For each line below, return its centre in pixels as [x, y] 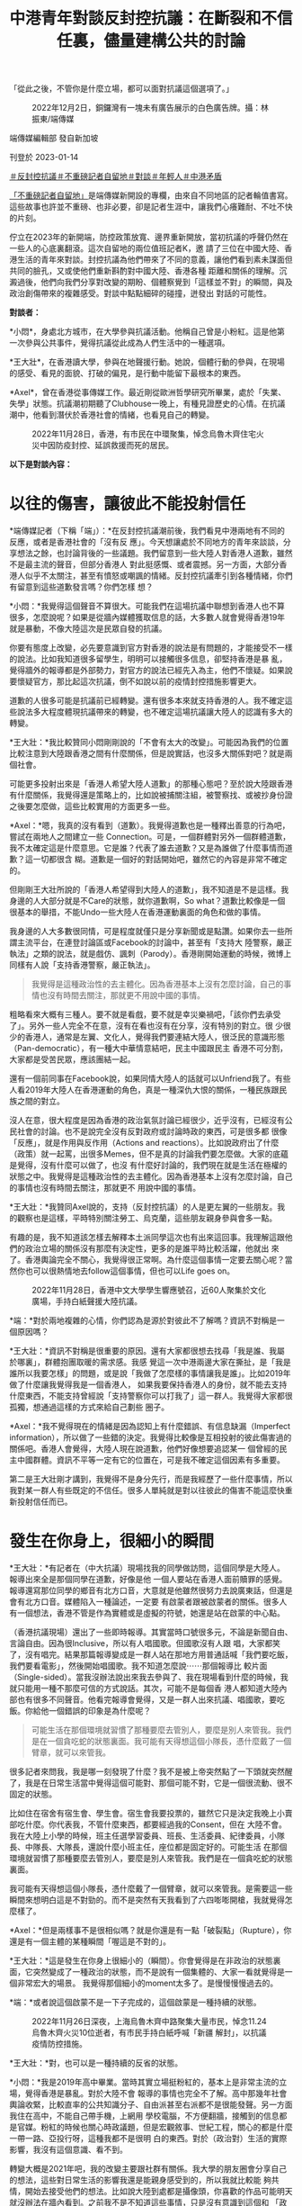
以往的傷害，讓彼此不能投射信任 [128, 504]
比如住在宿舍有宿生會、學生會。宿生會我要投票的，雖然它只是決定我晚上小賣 [151, 1814]
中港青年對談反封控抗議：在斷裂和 [136, 18]
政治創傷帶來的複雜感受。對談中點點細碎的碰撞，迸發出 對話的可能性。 [140, 293]
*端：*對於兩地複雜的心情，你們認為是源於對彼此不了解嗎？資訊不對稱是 [143, 1320]
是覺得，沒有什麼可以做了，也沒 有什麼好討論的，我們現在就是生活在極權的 [148, 1166]
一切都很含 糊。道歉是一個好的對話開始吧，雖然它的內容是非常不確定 [160, 860]
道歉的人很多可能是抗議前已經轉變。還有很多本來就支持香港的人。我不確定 [147, 701]
